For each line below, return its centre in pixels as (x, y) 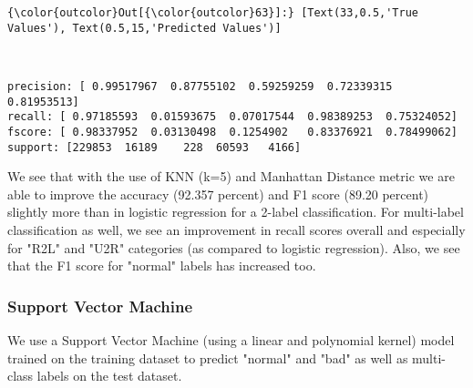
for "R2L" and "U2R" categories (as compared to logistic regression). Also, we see (234, 247)
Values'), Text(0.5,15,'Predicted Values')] (144, 28)
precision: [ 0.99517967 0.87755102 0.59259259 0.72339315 (200, 86)
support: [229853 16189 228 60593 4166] (154, 147)
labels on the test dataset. (109, 376)
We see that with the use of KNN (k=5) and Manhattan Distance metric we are (231, 176)
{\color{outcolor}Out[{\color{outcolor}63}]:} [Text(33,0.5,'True (213, 13)
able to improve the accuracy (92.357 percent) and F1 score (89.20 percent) (218, 194)
